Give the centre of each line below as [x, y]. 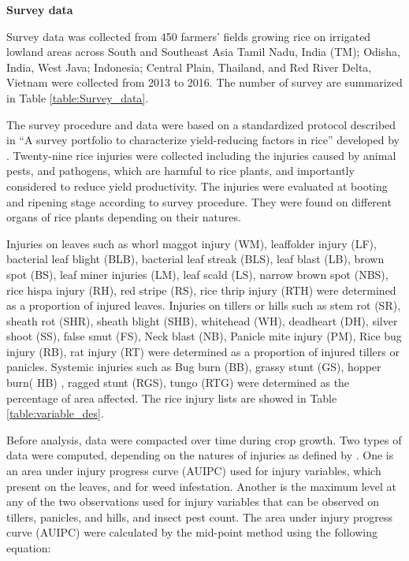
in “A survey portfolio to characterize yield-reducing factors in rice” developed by [203, 140]
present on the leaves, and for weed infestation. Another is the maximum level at [202, 486]
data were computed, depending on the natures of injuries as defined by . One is [200, 455]
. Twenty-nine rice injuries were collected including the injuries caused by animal [201, 155]
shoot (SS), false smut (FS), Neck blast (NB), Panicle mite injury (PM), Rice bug [204, 336]
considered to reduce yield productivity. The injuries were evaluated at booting [197, 186]
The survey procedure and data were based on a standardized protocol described [201, 124]
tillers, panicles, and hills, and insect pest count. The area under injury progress [200, 516]
